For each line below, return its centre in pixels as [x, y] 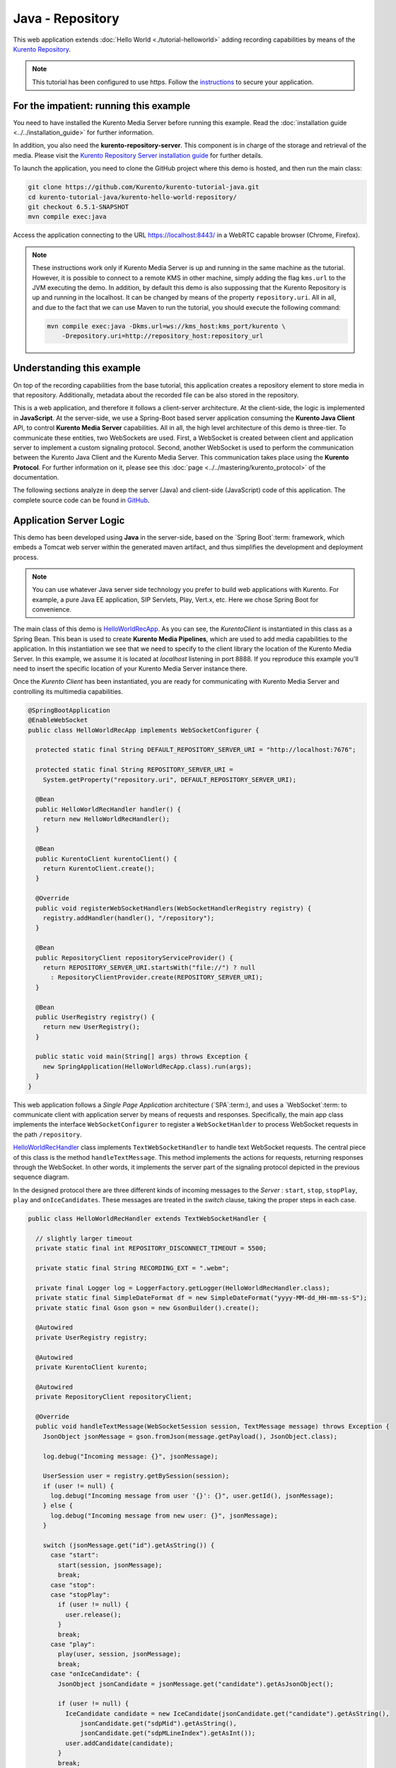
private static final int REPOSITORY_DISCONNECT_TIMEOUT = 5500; [151, 1249]
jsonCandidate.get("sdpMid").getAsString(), [158, 1723]
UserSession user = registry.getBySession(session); [136, 1476]
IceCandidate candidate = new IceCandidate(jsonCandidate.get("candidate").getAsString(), [227, 1714]
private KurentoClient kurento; [92, 1367]
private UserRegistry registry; [92, 1337]
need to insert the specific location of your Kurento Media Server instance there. [130, 669]
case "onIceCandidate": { [95, 1674]
